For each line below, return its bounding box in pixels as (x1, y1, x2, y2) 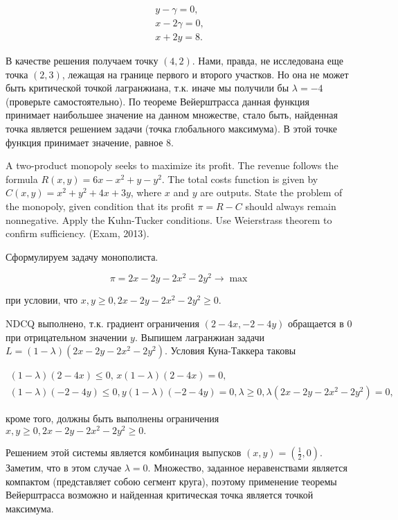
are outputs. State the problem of (200, 185, 343, 200)
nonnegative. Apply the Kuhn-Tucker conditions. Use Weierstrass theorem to (6, 212, 332, 227)
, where (130, 185, 162, 200)
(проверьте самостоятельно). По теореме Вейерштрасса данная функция (6, 94, 309, 108)
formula (6, 171, 38, 186)
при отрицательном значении (6, 329, 127, 344)
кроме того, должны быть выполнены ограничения (6, 411, 219, 426)
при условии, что (6, 293, 78, 307)
